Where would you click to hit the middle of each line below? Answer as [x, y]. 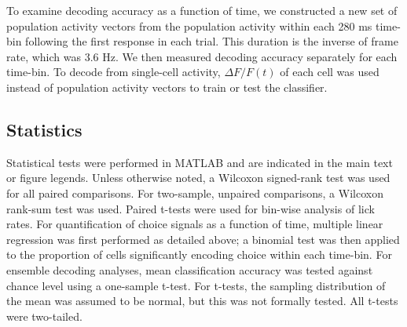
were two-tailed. [44, 316]
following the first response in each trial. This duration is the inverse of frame [212, 41]
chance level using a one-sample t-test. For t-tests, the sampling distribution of [196, 285]
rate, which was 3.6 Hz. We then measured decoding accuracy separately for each [202, 56]
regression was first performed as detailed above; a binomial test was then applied [203, 239]
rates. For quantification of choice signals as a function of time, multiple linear [195, 224]
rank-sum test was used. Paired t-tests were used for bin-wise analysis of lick [191, 208]
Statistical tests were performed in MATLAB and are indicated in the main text [200, 162]
